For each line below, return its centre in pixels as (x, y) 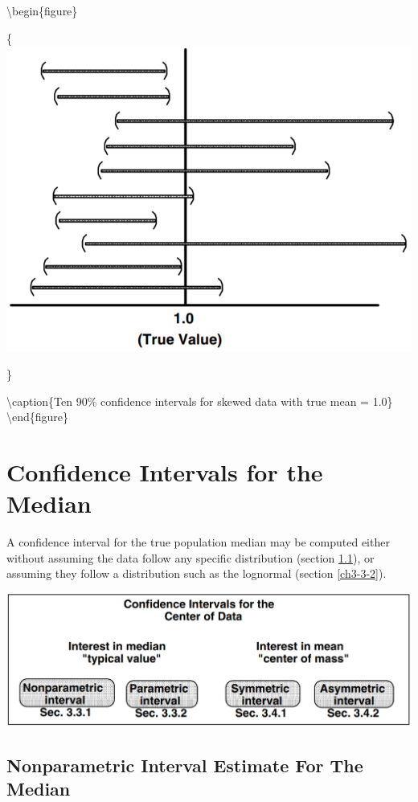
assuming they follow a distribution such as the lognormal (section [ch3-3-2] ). (197, 573)
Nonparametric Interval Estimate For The (185, 765)
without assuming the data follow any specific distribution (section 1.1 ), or (191, 557)
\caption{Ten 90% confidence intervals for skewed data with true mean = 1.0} (200, 401)
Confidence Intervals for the (165, 471)
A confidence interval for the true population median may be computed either (198, 542)
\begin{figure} (42, 10)
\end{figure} (38, 417)
